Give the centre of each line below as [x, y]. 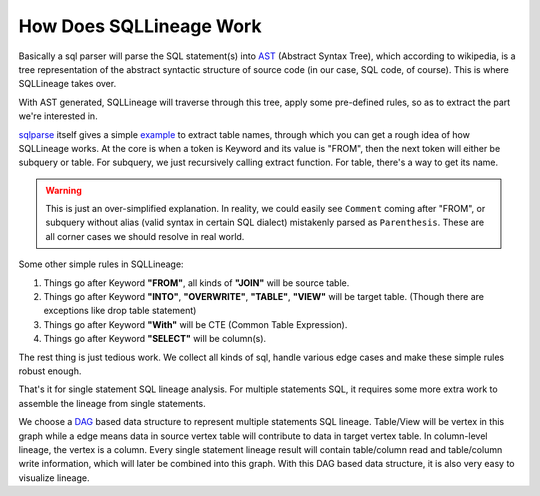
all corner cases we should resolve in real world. [145, 236]
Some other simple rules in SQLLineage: [101, 264]
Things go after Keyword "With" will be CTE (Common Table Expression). [195, 324]
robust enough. [50, 371]
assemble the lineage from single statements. [112, 403]
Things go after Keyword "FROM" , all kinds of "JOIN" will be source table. [196, 282]
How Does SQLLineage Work [140, 26]
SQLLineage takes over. [67, 84]
